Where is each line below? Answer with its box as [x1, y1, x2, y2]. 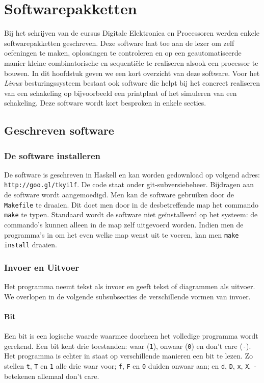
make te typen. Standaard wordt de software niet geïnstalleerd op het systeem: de [4, 209, 258, 220]
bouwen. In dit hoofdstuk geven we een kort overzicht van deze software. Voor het [4, 67, 260, 78]
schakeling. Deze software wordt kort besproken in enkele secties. [4, 97, 206, 108]
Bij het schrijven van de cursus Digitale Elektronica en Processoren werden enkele [4, 28, 260, 38]
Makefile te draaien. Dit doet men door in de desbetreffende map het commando [4, 199, 259, 210]
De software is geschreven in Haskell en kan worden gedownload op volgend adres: [4, 169, 260, 180]
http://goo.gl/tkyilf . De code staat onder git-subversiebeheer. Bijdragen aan [4, 179, 254, 190]
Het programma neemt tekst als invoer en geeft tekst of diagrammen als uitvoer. [4, 281, 255, 292]
